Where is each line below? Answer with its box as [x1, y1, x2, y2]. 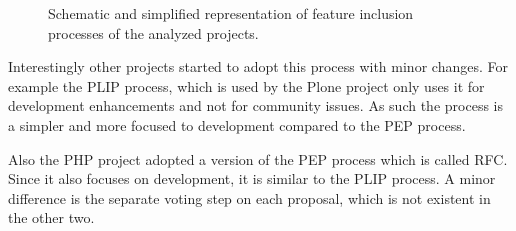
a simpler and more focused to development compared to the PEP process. [8, 114, 466, 135]
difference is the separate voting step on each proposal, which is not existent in [8, 187, 491, 208]
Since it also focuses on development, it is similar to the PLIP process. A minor [8, 168, 496, 189]
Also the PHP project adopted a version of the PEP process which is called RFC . [8, 148, 508, 169]
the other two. [8, 207, 95, 228]
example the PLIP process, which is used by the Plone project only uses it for [8, 75, 485, 96]
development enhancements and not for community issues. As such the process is [8, 95, 503, 116]
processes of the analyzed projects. [48, 22, 259, 43]
